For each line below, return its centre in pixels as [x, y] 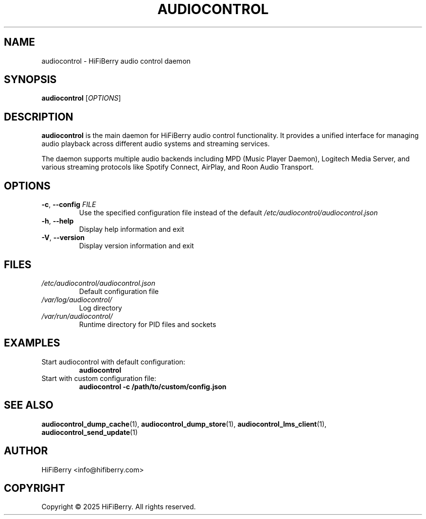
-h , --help [58, 221]
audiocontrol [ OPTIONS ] [81, 98]
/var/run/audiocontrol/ [77, 316]
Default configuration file [119, 291]
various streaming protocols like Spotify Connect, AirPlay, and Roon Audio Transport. [178, 167]
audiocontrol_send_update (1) [90, 432]
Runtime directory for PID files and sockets [148, 324]
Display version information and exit [136, 246]
